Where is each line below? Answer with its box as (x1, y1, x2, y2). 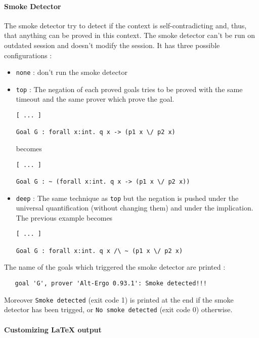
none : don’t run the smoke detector (16, 67, 127, 77)
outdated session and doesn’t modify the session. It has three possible (4, 39, 220, 50)
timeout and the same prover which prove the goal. (16, 94, 175, 104)
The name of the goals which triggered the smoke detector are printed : (4, 262, 226, 272)
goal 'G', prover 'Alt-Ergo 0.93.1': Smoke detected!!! (15, 280, 207, 287)
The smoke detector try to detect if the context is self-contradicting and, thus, (4, 20, 247, 30)
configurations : (4, 50, 52, 60)
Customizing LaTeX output (4, 324, 102, 334)
